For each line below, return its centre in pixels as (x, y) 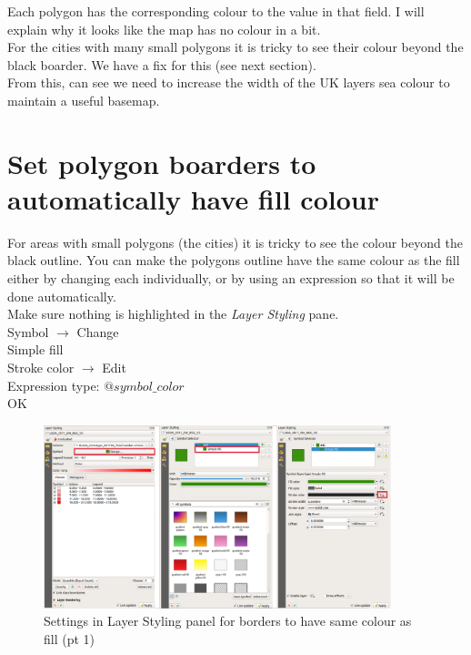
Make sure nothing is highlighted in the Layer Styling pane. (173, 314)
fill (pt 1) (70, 638)
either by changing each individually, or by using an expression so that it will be (231, 278)
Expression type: (54, 385)
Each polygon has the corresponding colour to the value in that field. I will (216, 11)
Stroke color (41, 368)
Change (98, 331)
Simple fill (35, 349)
